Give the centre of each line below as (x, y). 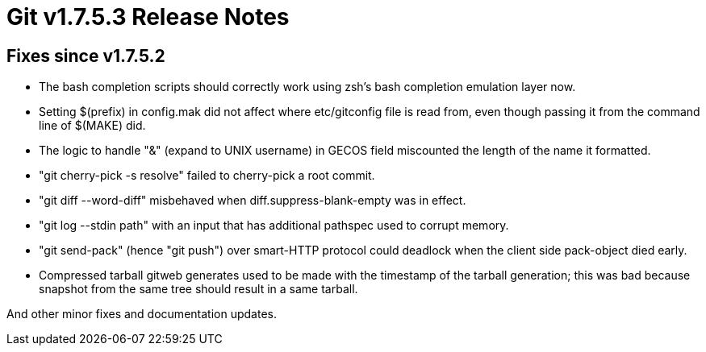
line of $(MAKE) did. (92, 126)
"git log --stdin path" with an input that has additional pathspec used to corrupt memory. (274, 226)
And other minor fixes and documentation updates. (142, 314)
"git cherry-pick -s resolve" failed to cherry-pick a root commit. (207, 176)
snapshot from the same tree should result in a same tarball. (198, 289)
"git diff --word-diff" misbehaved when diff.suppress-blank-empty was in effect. (253, 201)
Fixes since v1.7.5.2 (86, 56)
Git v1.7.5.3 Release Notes (148, 17)
